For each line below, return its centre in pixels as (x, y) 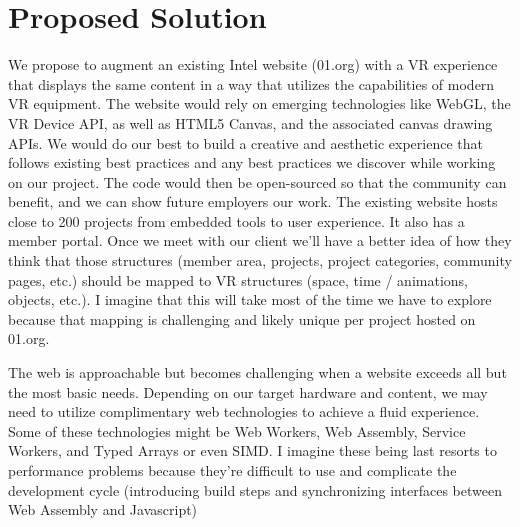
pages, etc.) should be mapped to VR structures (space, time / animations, (238, 279)
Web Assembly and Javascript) (103, 509)
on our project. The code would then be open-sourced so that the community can (257, 181)
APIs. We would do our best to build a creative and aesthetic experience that (245, 142)
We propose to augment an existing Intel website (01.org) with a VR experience (253, 64)
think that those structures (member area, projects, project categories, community (260, 260)
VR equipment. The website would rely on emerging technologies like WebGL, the (259, 103)
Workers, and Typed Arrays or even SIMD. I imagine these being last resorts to (252, 450)
